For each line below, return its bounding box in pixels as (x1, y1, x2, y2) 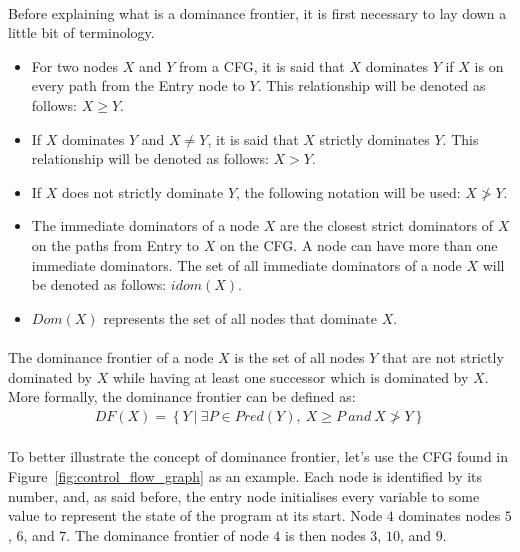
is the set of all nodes (234, 346, 365, 367)
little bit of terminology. (8, 22, 155, 43)
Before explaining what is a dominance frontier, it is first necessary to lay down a (8, 2, 507, 23)
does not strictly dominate (62, 181, 224, 202)
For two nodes (31, 55, 119, 76)
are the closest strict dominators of (279, 215, 494, 236)
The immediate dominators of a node (31, 215, 260, 236)
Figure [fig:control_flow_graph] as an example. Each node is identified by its (8, 465, 483, 486)
